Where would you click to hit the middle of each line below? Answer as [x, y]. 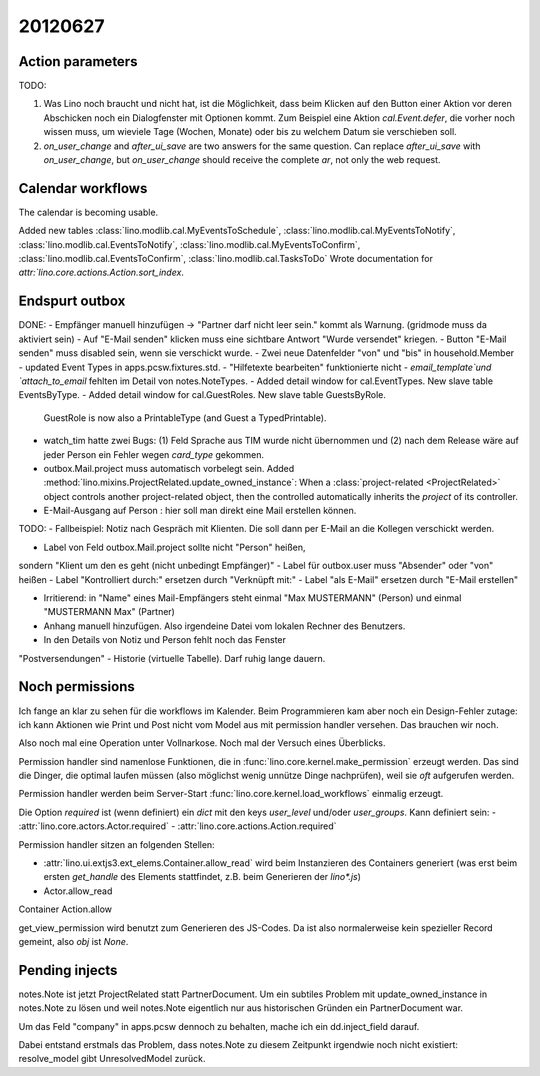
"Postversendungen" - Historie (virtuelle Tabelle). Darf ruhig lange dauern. [172, 658]
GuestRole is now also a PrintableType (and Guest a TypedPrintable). [185, 417]
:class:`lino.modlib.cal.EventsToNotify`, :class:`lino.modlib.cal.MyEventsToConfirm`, [189, 244]
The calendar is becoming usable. [88, 212]
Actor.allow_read [78, 891]
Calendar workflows [83, 188]
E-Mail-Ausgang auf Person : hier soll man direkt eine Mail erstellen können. [200, 511]
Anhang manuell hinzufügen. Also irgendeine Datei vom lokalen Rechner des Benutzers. [224, 626]
